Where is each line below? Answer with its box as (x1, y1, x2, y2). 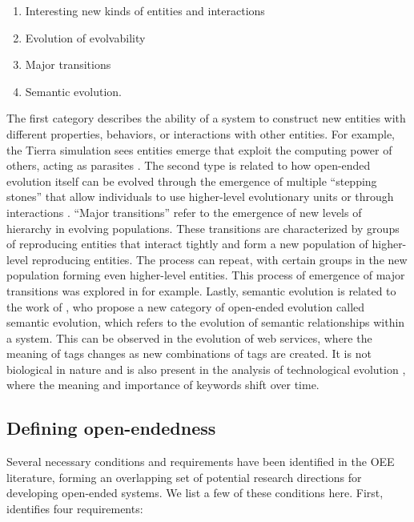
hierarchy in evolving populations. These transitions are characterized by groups (6, 219, 400, 236)
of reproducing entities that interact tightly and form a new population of (6, 235, 368, 252)
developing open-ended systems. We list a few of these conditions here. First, (6, 484, 384, 501)
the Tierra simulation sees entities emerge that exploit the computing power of (6, 141, 392, 158)
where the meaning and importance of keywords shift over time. (6, 376, 320, 393)
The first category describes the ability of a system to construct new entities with (6, 110, 406, 126)
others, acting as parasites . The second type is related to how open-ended (6, 157, 371, 174)
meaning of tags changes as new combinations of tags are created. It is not (6, 345, 372, 362)
